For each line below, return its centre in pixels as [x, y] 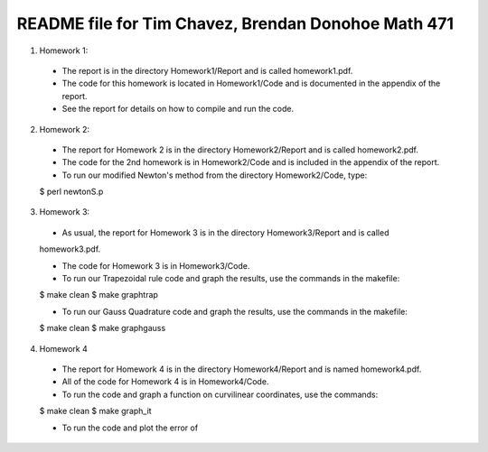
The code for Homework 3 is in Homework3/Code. [156, 265]
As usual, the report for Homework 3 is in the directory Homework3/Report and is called [225, 232]
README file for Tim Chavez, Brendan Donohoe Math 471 [235, 23]
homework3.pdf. [70, 249]
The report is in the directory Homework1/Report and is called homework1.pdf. [207, 70]
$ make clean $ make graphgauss [103, 328]
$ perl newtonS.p [71, 192]
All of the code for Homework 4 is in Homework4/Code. [165, 382]
